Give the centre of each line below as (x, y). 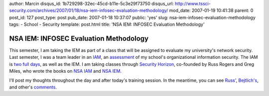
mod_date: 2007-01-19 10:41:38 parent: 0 (211, 10)
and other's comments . (33, 87)
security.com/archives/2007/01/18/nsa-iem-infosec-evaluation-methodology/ (89, 10)
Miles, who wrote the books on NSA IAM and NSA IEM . (66, 71)
